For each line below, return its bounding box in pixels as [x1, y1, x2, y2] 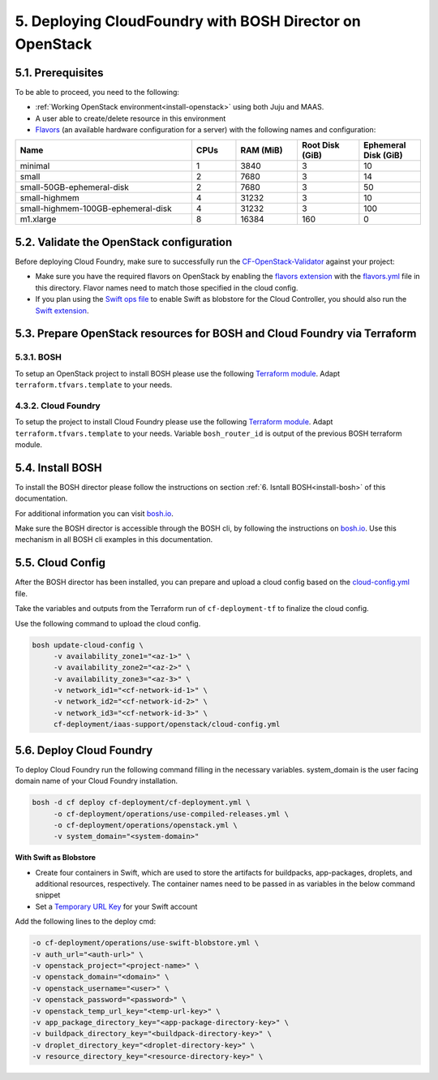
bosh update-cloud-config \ [32, 640, 144, 649]
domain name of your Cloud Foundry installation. [15, 776, 178, 786]
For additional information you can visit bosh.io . [15, 508, 174, 518]
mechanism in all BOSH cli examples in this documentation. [15, 535, 213, 544]
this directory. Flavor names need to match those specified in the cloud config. [35, 282, 298, 292]
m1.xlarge [19, 213, 57, 225]
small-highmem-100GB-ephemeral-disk [19, 203, 172, 214]
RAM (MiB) [240, 144, 283, 156]
